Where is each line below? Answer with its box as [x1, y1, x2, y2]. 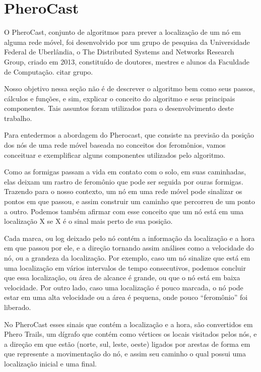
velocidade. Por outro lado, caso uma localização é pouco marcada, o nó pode [4, 282, 243, 292]
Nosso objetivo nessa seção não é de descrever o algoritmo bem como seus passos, [4, 83, 255, 94]
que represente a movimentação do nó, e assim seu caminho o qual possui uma [4, 348, 246, 359]
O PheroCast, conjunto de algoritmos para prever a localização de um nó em [4, 27, 241, 37]
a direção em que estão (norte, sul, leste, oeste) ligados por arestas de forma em [4, 338, 250, 349]
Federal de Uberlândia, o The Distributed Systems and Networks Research [4, 46, 234, 57]
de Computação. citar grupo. [4, 66, 93, 77]
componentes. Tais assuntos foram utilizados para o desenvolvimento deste [4, 103, 234, 113]
